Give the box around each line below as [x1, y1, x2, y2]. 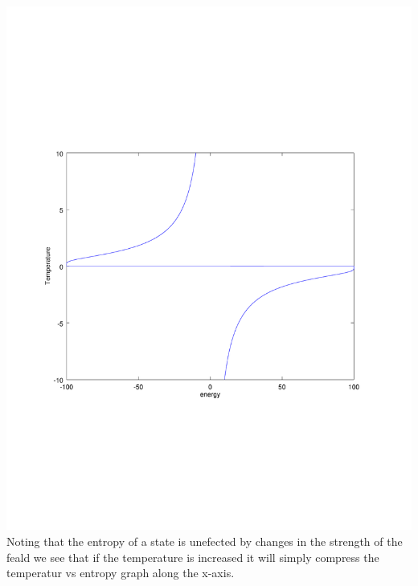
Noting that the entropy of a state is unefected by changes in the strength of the [6, 533, 403, 550]
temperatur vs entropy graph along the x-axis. [6, 564, 235, 581]
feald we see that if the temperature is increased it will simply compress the [6, 548, 379, 565]
